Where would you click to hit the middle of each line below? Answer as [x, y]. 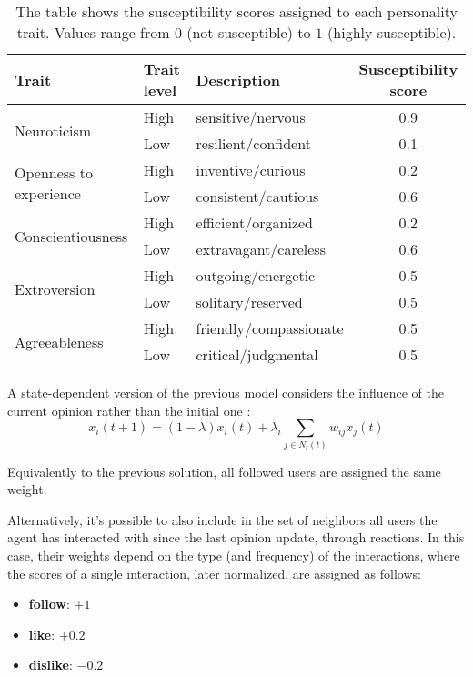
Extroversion [55, 288]
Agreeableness [59, 341]
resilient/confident [253, 143]
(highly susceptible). [392, 32]
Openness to [54, 172]
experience [48, 193]
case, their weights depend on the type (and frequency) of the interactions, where [234, 555]
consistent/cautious [257, 196]
